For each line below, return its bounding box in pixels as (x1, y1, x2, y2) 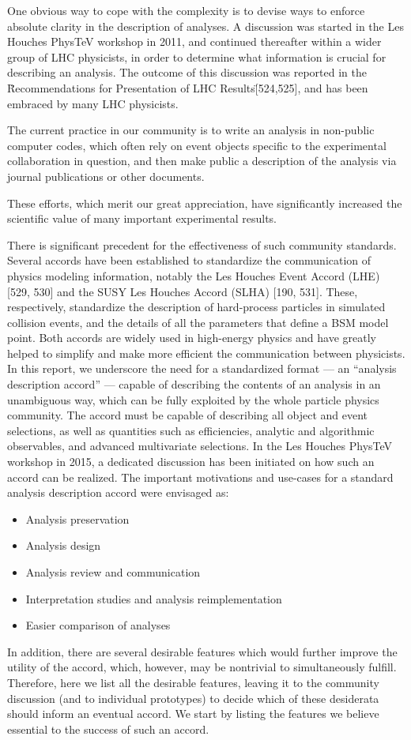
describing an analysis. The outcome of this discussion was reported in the (7, 64, 367, 81)
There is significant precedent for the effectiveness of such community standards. (7, 236, 397, 253)
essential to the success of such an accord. (7, 720, 209, 737)
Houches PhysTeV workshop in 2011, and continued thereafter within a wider (7, 33, 382, 50)
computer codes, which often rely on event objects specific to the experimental (7, 137, 386, 153)
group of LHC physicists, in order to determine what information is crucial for (7, 48, 386, 65)
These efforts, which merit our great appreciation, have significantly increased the (7, 194, 402, 211)
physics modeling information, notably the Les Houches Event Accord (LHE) (7, 267, 380, 284)
